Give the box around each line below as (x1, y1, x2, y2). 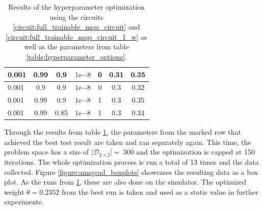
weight (4, 186, 24, 197)
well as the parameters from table (24, 41, 129, 52)
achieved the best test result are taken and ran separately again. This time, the (4, 136, 251, 147)
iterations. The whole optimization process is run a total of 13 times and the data (4, 156, 259, 167)
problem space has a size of (4, 146, 89, 157)
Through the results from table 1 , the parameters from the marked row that (4, 127, 242, 137)
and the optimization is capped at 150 (136, 146, 255, 157)
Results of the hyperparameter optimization (8, 2, 145, 12)
